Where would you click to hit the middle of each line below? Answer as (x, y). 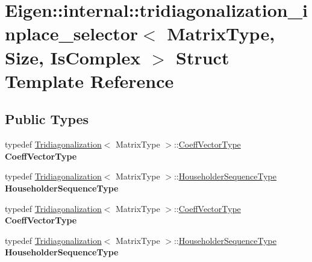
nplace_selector (72, 33)
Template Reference (89, 80)
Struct (203, 57)
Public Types (47, 119)
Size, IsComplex (73, 57)
